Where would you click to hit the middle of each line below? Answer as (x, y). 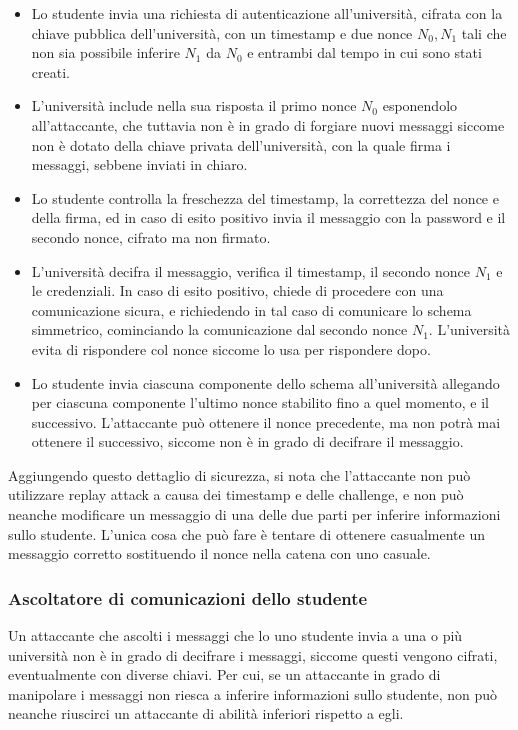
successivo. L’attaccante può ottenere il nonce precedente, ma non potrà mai (266, 421)
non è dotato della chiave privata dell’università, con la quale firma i (241, 144)
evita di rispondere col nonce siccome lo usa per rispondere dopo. (231, 348)
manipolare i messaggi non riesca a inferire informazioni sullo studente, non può (253, 693)
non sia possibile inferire (105, 52)
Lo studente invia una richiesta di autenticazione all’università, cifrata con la (267, 13)
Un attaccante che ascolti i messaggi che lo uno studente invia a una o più (235, 635)
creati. (50, 71)
